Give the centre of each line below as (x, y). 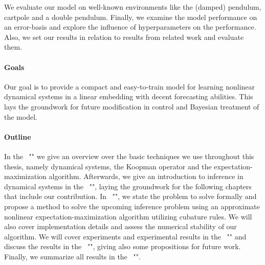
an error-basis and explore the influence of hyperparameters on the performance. (130, 27)
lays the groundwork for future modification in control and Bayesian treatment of (132, 106)
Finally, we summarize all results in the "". (72, 256)
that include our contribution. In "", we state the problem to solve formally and (130, 196)
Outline (18, 136)
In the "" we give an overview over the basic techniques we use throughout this (129, 156)
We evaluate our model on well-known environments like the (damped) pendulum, (133, 7)
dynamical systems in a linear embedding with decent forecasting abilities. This (129, 96)
